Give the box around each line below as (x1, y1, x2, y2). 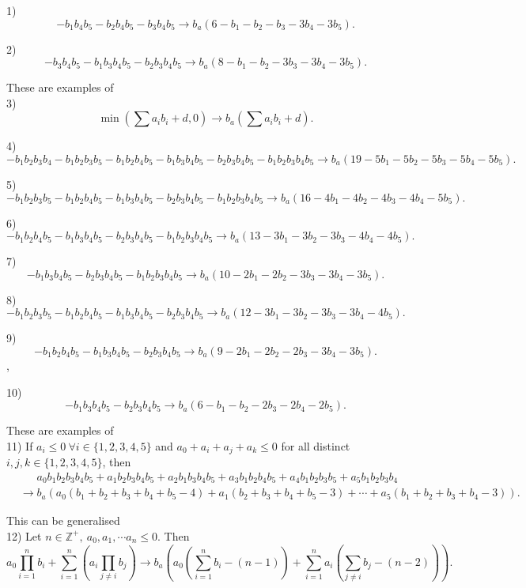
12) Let (6, 527, 42, 544)
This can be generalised (6, 512, 120, 529)
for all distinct (281, 437, 350, 454)
